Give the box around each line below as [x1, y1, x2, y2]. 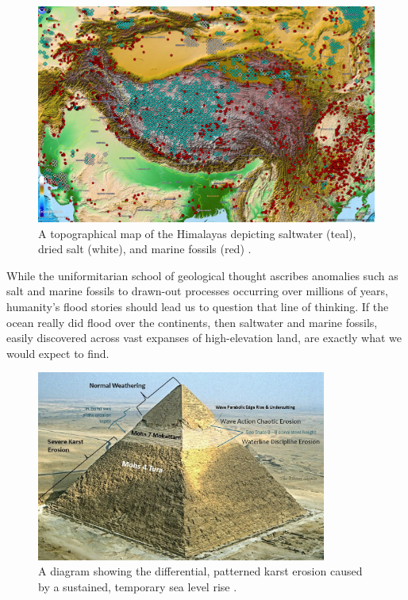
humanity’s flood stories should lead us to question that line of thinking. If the [6, 298, 389, 314]
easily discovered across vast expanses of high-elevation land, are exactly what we [6, 329, 402, 346]
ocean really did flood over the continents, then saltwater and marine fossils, [6, 313, 378, 330]
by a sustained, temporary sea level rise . [38, 578, 237, 594]
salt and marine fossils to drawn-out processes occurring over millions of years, [6, 283, 388, 299]
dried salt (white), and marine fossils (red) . [38, 240, 252, 257]
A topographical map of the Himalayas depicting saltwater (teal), [38, 225, 356, 241]
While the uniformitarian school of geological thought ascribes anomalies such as [6, 267, 398, 283]
